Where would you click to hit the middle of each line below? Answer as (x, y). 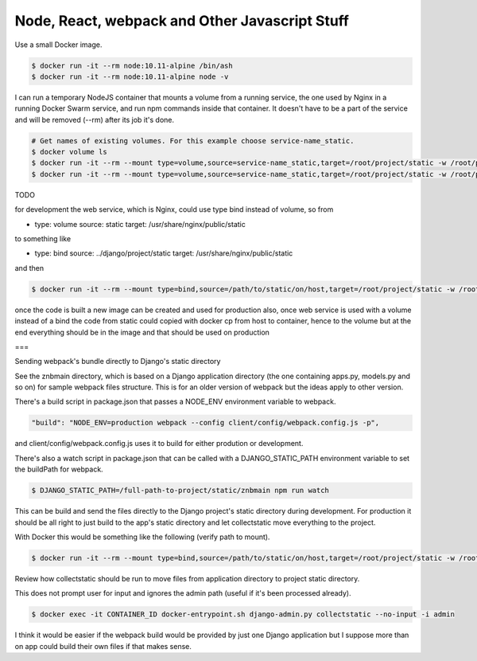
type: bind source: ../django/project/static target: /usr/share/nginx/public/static (164, 253)
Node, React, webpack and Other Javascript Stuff (182, 21)
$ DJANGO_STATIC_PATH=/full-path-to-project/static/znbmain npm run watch (180, 491)
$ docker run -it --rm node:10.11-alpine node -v (130, 76)
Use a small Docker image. (58, 45)
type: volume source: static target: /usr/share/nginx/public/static (140, 224)
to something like (43, 239)
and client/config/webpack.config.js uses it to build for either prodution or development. (159, 444)
